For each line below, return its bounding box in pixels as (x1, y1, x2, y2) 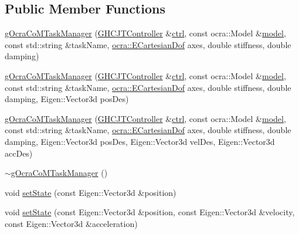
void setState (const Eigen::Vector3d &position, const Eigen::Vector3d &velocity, (5, 206, 295, 218)
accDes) (5, 147, 33, 159)
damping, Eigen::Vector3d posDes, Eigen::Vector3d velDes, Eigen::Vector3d (5, 135, 275, 147)
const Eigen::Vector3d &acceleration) (5, 217, 138, 229)
